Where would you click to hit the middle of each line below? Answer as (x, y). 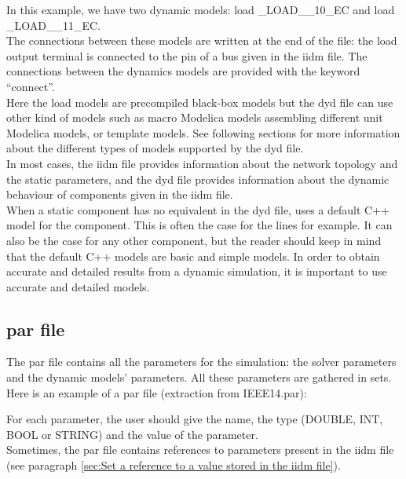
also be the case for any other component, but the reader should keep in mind (194, 240)
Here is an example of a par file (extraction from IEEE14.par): (157, 392)
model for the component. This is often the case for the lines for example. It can (199, 225)
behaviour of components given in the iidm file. (120, 194)
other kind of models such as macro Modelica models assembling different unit (195, 117)
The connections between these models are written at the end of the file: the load (202, 40)
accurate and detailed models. (78, 286)
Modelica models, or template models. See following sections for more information (203, 132)
